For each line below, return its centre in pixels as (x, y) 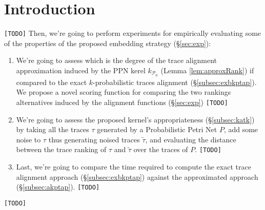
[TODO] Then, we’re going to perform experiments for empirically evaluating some (133, 33)
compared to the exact (52, 82)
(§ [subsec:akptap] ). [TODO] (58, 187)
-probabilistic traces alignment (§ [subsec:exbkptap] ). (175, 82)
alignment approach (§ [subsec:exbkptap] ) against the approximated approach (137, 176)
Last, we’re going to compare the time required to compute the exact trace (134, 167)
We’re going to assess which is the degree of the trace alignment (117, 60)
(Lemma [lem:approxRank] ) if (207, 70)
